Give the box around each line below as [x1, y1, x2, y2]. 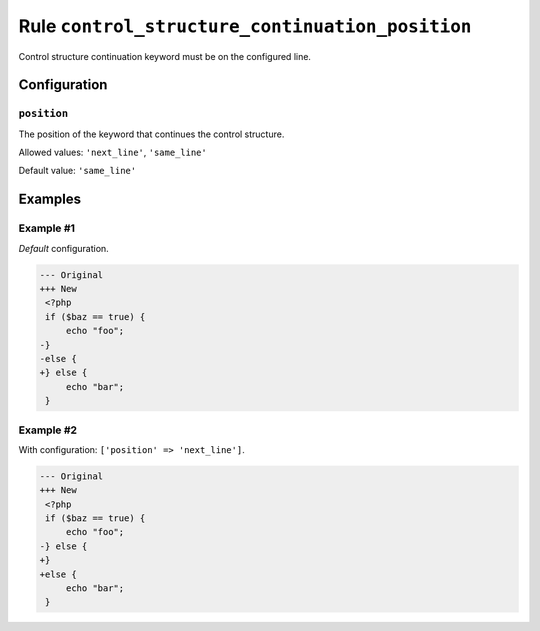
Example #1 [18, 221, 75, 235]
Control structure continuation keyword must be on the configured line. [18, 50, 312, 62]
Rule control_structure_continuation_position [18, 15, 472, 37]
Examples [18, 191, 82, 208]
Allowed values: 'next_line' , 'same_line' [18, 146, 207, 159]
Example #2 [18, 423, 78, 437]
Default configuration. [18, 242, 109, 254]
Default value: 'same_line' [18, 165, 137, 177]
